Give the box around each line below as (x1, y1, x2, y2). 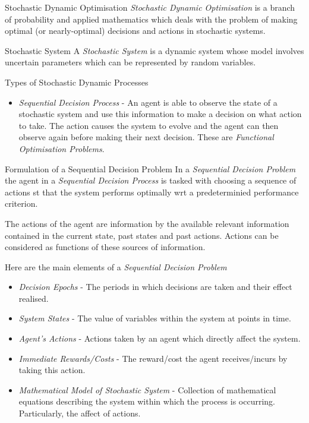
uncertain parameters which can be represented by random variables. (5, 56, 256, 68)
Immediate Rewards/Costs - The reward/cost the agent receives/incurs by (18, 352, 288, 364)
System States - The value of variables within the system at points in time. (18, 312, 291, 324)
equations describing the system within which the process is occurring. (18, 395, 275, 408)
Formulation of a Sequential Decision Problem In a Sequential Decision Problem (5, 162, 296, 175)
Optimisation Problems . (18, 142, 105, 154)
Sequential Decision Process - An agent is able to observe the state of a (18, 96, 278, 108)
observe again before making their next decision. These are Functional (18, 131, 274, 143)
